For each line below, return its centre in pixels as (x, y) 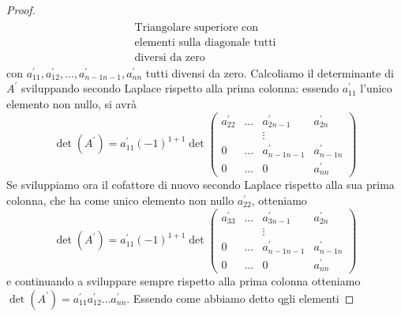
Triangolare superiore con (197, 27)
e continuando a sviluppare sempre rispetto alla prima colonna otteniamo (184, 281)
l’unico (376, 88)
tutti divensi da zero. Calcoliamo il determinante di (270, 72)
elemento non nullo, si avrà (72, 103)
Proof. (21, 9)
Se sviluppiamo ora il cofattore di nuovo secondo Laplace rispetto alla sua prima (200, 185)
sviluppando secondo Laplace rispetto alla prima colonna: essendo (180, 88)
